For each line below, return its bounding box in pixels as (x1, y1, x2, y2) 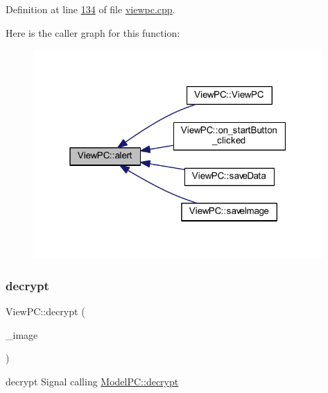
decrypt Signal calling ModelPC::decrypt (6, 374, 179, 388)
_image (6, 327, 38, 342)
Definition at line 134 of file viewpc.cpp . (6, 2, 175, 16)
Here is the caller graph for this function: (6, 25, 180, 40)
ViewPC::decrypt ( (6, 304, 85, 318)
